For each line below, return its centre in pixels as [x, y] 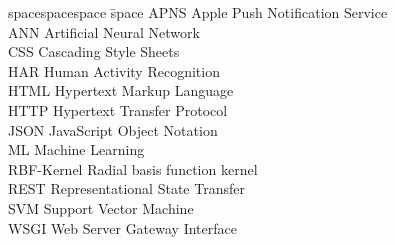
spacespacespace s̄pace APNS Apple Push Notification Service [198, 12]
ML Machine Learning [76, 149]
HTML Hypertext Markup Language [121, 90]
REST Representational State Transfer [126, 188]
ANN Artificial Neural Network [104, 31]
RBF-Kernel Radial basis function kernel [133, 168]
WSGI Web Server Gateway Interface [122, 227]
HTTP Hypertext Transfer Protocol [118, 109]
